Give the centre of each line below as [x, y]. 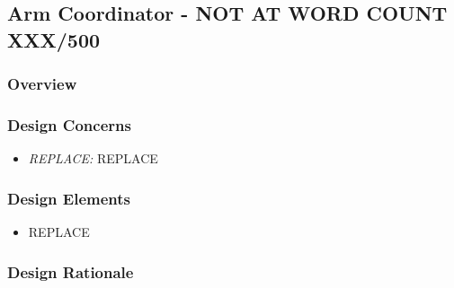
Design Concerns [69, 124]
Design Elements [69, 198]
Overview [42, 84]
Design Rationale [71, 271]
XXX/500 [54, 39]
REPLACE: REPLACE [93, 158]
